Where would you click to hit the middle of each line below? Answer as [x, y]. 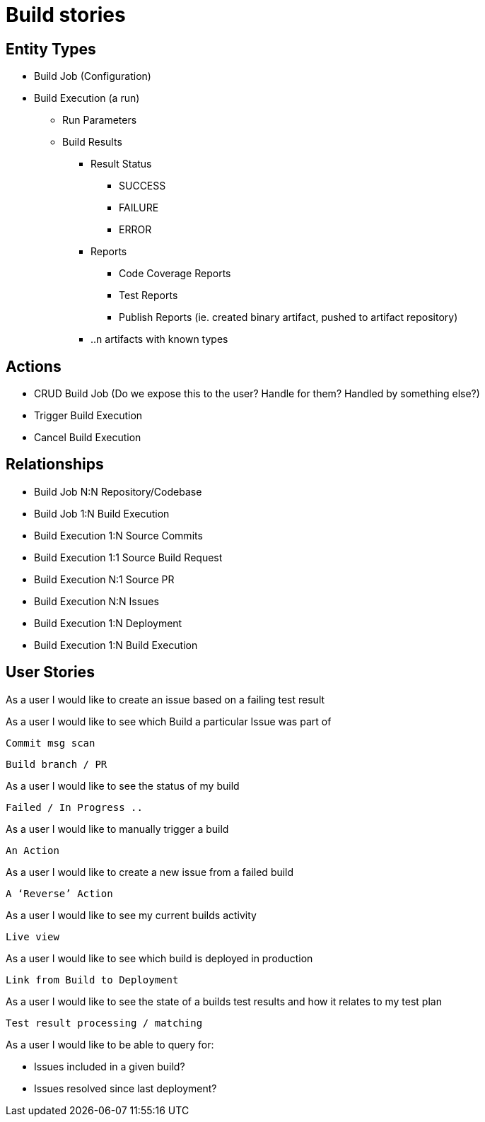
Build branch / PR [57, 764]
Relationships [55, 464]
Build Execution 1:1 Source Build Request [128, 557]
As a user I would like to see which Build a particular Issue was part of [169, 721]
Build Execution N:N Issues [97, 601]
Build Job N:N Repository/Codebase [118, 491]
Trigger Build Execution [88, 416]
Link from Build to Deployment [92, 980]
